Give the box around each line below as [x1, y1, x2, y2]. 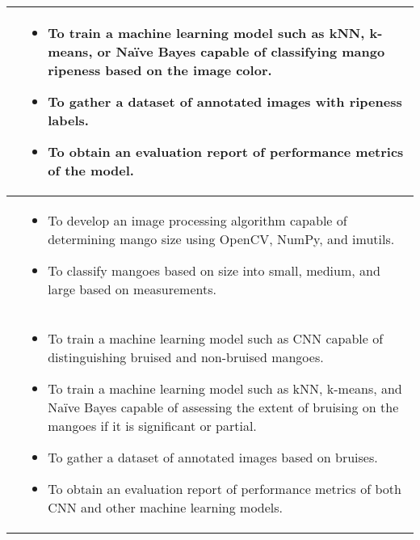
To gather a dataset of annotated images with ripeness [48, 92, 402, 111]
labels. [48, 111, 89, 129]
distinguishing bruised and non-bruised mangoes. [48, 348, 324, 366]
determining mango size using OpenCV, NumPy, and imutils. [48, 230, 395, 248]
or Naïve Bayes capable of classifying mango [97, 42, 385, 61]
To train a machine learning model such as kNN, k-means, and [48, 379, 402, 398]
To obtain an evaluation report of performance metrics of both [48, 479, 401, 498]
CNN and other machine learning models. [48, 498, 283, 517]
